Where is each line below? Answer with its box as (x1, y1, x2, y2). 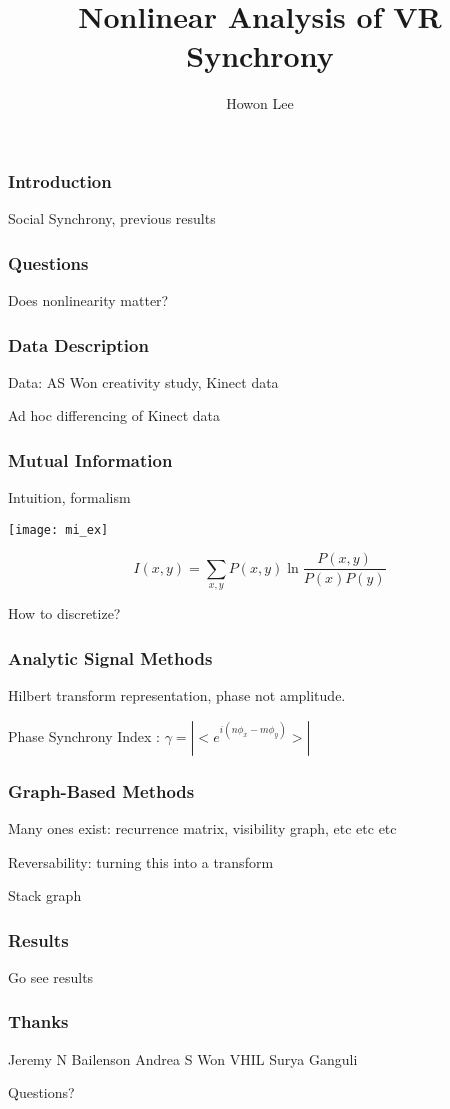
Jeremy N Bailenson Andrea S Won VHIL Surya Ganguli (8, 1048, 358, 1069)
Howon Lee (226, 93, 294, 114)
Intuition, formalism (8, 487, 131, 508)
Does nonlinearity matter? (8, 290, 169, 311)
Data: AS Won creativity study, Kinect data (8, 371, 279, 392)
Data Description (8, 332, 149, 357)
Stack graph (8, 885, 82, 906)
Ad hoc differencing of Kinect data (8, 405, 220, 426)
